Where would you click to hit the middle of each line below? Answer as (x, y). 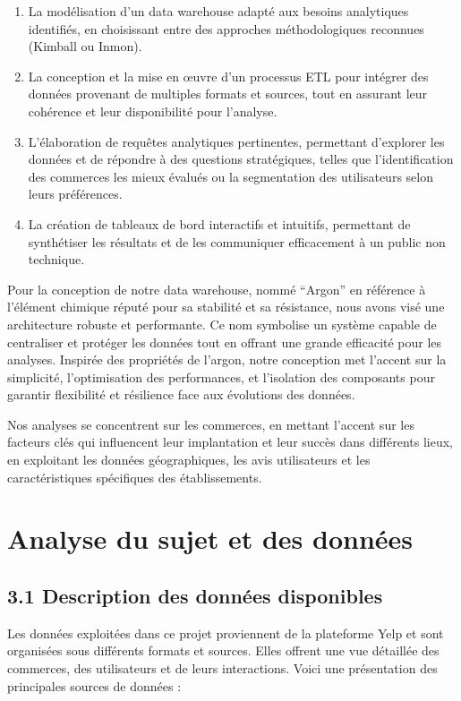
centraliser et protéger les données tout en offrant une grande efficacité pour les (225, 342)
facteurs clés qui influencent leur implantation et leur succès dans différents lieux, (230, 442)
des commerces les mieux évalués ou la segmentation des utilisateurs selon (230, 176)
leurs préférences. (75, 194)
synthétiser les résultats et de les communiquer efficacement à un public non (237, 241)
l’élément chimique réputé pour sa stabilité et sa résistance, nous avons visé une (226, 307)
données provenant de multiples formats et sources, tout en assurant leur (228, 94)
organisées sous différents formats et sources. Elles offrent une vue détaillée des (223, 650)
